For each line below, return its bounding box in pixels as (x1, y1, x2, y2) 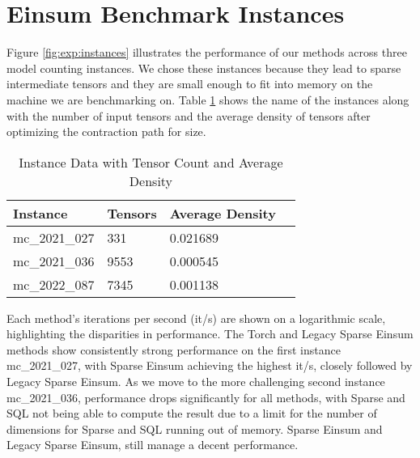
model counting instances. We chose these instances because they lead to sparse (6, 59, 401, 76)
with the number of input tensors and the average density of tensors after (6, 107, 371, 124)
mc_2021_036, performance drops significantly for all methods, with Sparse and (6, 388, 405, 405)
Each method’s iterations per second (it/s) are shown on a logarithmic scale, (6, 309, 386, 326)
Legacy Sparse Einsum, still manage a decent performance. (6, 436, 299, 453)
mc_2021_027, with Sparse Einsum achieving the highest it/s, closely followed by (6, 357, 413, 374)
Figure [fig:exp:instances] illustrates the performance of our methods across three (6, 44, 407, 61)
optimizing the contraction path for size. (6, 123, 206, 140)
